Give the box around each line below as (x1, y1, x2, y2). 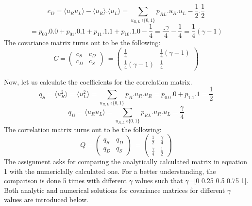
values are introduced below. (4, 194, 88, 205)
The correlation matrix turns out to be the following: (4, 124, 162, 134)
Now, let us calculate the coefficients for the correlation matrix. (4, 76, 192, 86)
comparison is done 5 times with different (4, 175, 127, 186)
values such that (134, 175, 183, 186)
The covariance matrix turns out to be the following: (4, 37, 161, 48)
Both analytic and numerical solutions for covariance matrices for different (4, 185, 225, 195)
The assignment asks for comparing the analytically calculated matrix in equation (4, 156, 247, 167)
